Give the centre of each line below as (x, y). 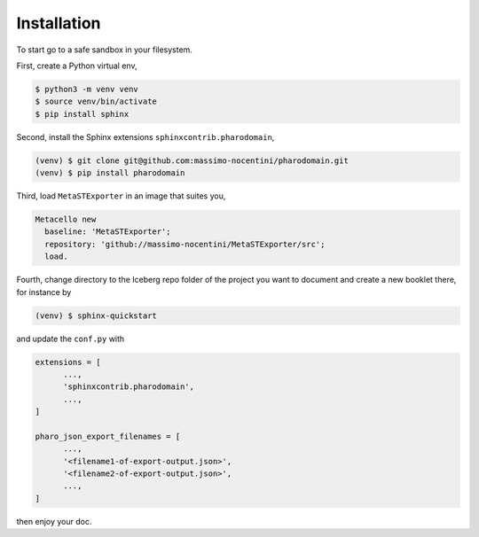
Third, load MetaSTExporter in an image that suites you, (121, 196)
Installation (59, 23)
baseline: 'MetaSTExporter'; (108, 232)
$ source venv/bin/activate (96, 101)
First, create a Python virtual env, (77, 66)
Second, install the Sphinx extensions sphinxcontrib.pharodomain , (145, 136)
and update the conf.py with (71, 339)
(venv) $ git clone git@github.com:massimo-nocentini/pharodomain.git (192, 160)
